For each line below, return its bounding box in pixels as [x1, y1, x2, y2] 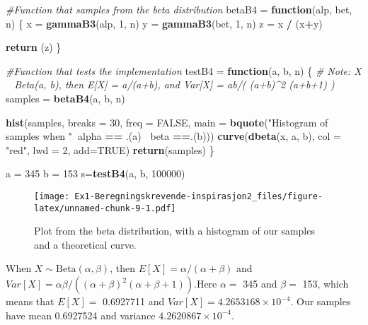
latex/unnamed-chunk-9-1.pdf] [34, 203, 176, 213]
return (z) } [6, 40, 62, 54]
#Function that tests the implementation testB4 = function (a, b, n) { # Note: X [6, 63, 362, 78]
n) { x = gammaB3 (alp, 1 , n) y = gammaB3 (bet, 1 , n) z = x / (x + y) [6, 16, 323, 30]
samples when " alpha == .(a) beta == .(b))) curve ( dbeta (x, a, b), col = [6, 129, 341, 143]
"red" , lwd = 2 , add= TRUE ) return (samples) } [6, 142, 214, 157]
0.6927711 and [103, 294, 165, 309]
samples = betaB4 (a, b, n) [6, 90, 125, 105]
